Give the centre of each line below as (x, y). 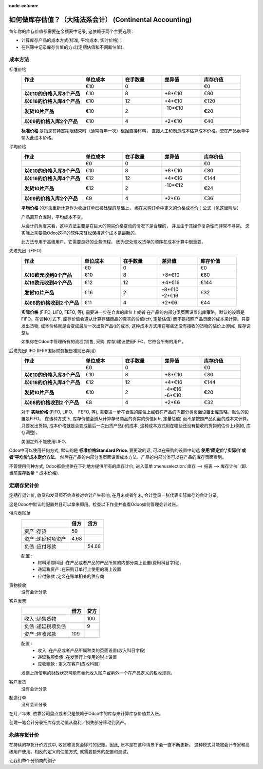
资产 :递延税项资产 (45, 539)
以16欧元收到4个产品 (48, 283)
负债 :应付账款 (40, 546)
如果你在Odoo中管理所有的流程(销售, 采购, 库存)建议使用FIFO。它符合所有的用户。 (104, 342)
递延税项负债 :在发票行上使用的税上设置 (77, 657)
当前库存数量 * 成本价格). (34, 473)
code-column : (24, 6)
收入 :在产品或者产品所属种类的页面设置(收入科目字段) (92, 650)
